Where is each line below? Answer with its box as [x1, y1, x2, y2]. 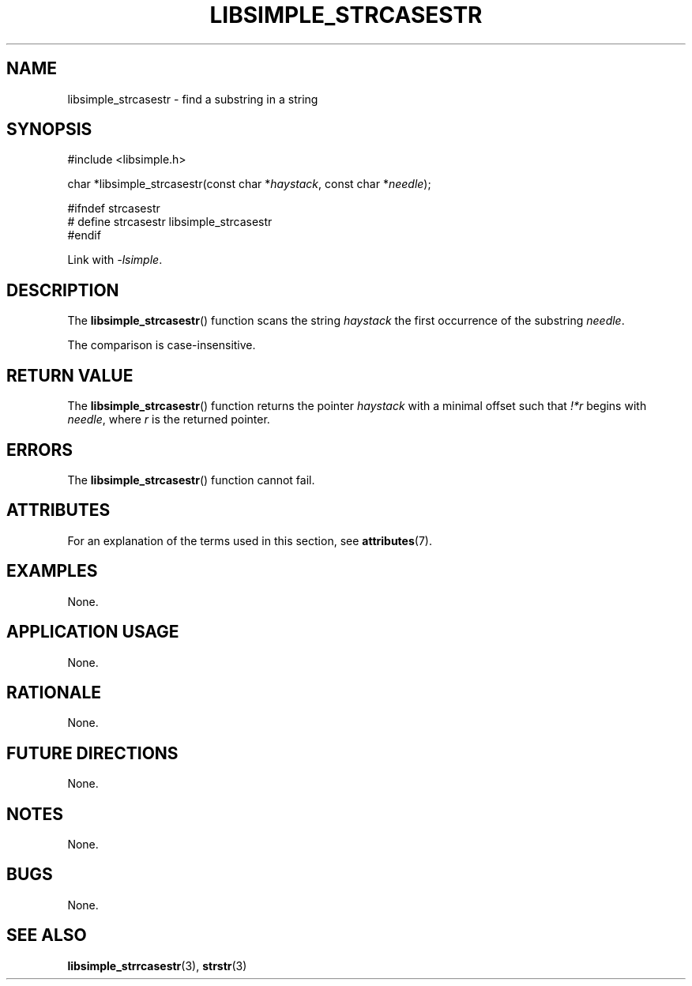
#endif [67, 228, 101, 243]
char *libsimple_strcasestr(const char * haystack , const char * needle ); [67, 177, 431, 191]
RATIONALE [6, 682, 102, 702]
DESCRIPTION [6, 280, 119, 300]
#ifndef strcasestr [67, 201, 160, 216]
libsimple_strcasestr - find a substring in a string [67, 92, 318, 106]
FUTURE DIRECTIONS [6, 743, 179, 763]
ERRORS [6, 439, 73, 460]
